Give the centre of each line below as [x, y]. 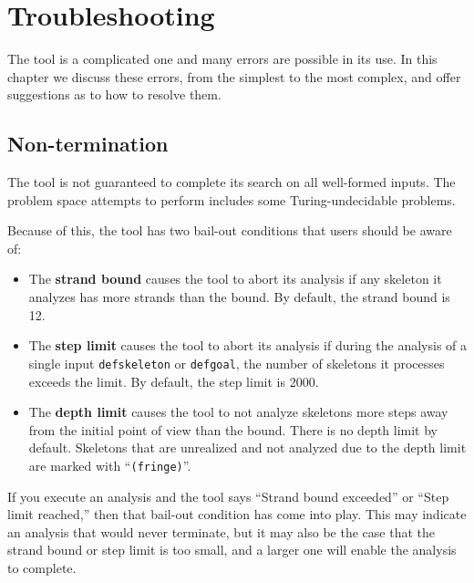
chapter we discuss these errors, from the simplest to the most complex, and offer [234, 76]
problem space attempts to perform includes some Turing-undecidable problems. [232, 199]
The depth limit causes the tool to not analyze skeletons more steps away [238, 412]
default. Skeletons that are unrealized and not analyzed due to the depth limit [247, 448]
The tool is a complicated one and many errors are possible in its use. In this [222, 59]
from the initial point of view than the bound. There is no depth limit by [233, 429]
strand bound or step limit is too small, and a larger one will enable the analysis [232, 550]
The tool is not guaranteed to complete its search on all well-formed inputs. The [232, 182]
